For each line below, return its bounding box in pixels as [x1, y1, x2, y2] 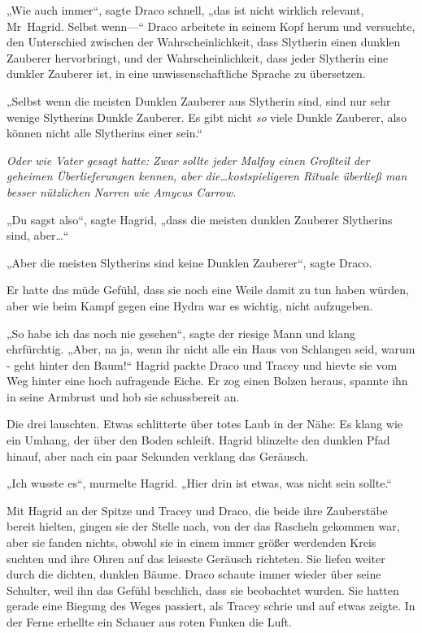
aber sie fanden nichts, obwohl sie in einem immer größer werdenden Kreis [7, 534, 376, 551]
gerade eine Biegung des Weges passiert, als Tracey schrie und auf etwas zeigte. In [7, 597, 415, 614]
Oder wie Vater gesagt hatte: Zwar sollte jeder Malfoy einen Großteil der [7, 151, 370, 168]
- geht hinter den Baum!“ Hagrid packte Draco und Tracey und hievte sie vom [7, 356, 398, 373]
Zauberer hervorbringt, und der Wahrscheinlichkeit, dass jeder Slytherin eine [7, 49, 389, 66]
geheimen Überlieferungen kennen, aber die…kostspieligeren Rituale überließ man [7, 167, 407, 184]
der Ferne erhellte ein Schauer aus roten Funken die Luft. [7, 613, 292, 630]
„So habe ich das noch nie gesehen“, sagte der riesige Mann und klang [7, 324, 355, 341]
